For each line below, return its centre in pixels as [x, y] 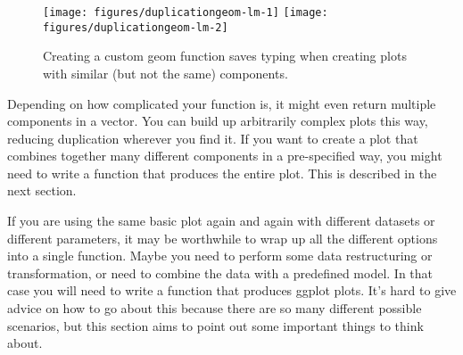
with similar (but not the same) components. [165, 73]
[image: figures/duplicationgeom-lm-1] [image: [186, 12]
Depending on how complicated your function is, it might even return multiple [222, 103]
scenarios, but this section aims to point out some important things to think [215, 325]
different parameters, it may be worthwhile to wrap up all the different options [223, 238]
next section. [42, 190]
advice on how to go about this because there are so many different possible [215, 308]
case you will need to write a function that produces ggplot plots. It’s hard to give [232, 290]
